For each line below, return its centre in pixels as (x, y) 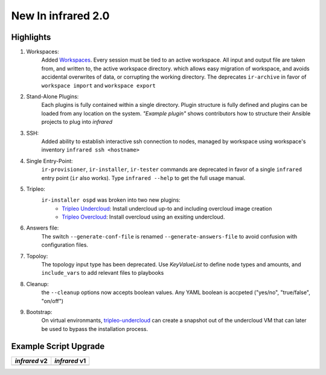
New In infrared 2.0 (60, 16)
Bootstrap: (39, 312)
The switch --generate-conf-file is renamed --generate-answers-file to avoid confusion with (169, 236)
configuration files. (65, 245)
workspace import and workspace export (99, 85)
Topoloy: (37, 256)
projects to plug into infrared (77, 122)
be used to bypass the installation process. (94, 329)
